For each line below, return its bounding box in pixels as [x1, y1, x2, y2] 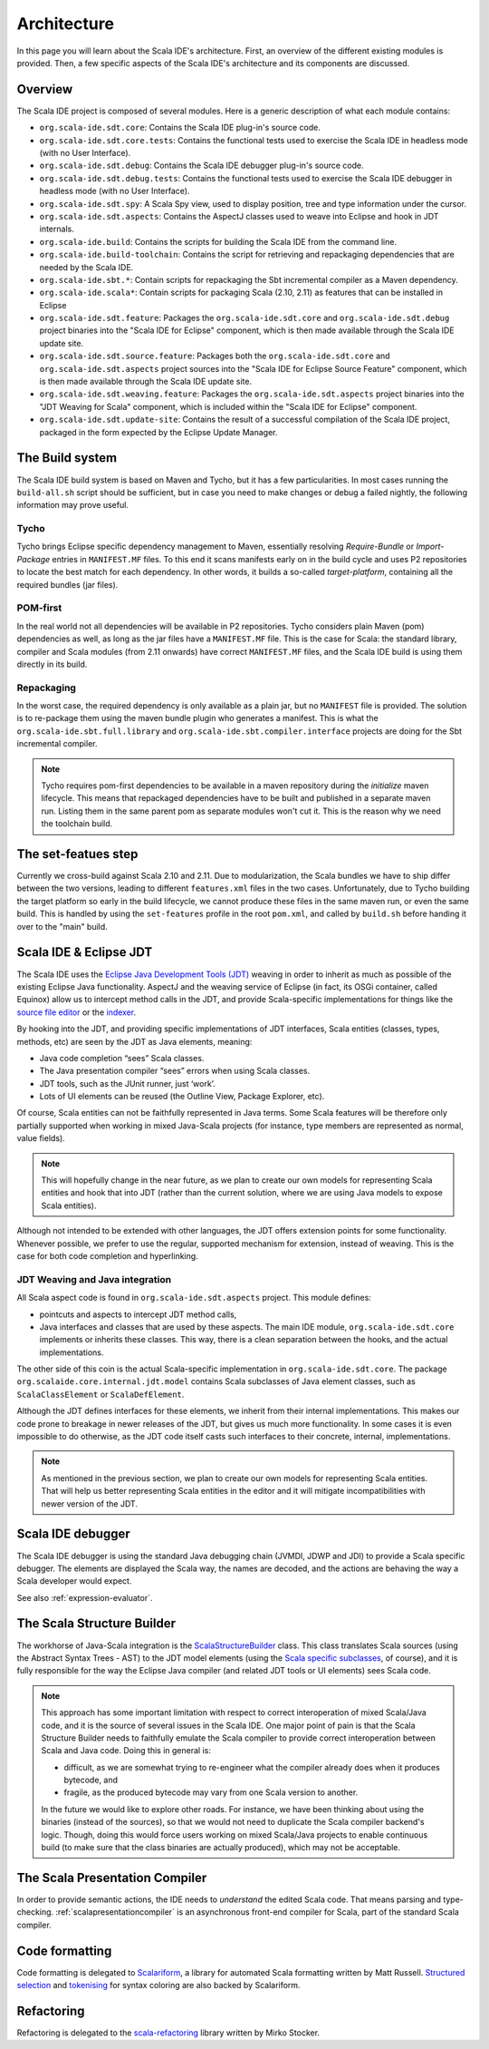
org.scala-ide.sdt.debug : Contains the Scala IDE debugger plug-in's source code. [39, 160, 364, 171]
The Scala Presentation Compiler [16, 1869, 207, 1886]
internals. [39, 223, 74, 235]
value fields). [16, 1133, 65, 1144]
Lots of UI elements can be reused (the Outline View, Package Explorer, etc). [39, 1091, 325, 1102]
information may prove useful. [16, 500, 129, 511]
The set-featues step [16, 846, 139, 862]
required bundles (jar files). [16, 579, 119, 590]
